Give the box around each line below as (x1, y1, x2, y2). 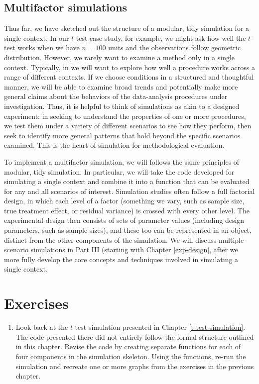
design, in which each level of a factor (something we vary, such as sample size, (4, 195, 245, 206)
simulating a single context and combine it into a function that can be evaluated (4, 176, 250, 187)
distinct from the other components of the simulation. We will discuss (4, 234, 217, 245)
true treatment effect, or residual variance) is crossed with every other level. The (4, 205, 250, 215)
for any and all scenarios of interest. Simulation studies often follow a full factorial (4, 186, 255, 196)
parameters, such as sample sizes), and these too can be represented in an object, (4, 225, 252, 235)
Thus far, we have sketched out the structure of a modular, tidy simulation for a (4, 23, 250, 33)
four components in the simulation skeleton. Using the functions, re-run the (15, 351, 246, 361)
